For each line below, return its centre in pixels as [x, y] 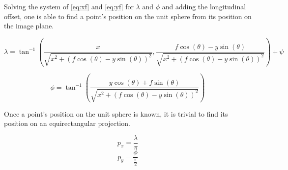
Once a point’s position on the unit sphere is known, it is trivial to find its [116, 113]
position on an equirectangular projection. [67, 123]
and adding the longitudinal [204, 6]
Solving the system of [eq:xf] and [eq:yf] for [69, 6]
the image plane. [29, 26]
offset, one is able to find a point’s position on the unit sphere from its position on [128, 16]
